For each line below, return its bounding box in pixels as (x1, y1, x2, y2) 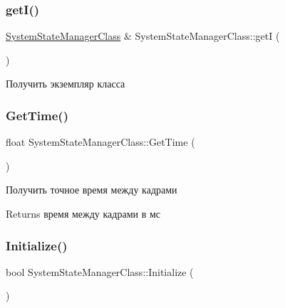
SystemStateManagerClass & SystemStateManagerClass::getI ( (6, 28, 280, 43)
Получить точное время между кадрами (6, 182, 177, 197)
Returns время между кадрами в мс (6, 206, 161, 221)
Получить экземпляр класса (6, 76, 125, 91)
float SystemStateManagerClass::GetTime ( (6, 134, 195, 149)
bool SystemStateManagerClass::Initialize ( (6, 264, 194, 279)
